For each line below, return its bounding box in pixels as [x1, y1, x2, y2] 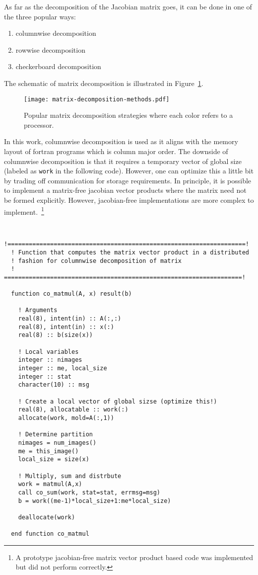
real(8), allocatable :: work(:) [18, 406, 129, 413]
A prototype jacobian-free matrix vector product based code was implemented [15, 552, 254, 562]
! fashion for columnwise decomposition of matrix [11, 257, 182, 264]
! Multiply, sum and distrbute [18, 472, 122, 480]
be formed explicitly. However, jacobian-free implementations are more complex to [4, 195, 254, 205]
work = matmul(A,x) [18, 481, 82, 488]
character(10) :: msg [18, 381, 89, 389]
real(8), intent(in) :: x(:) [18, 323, 114, 330]
